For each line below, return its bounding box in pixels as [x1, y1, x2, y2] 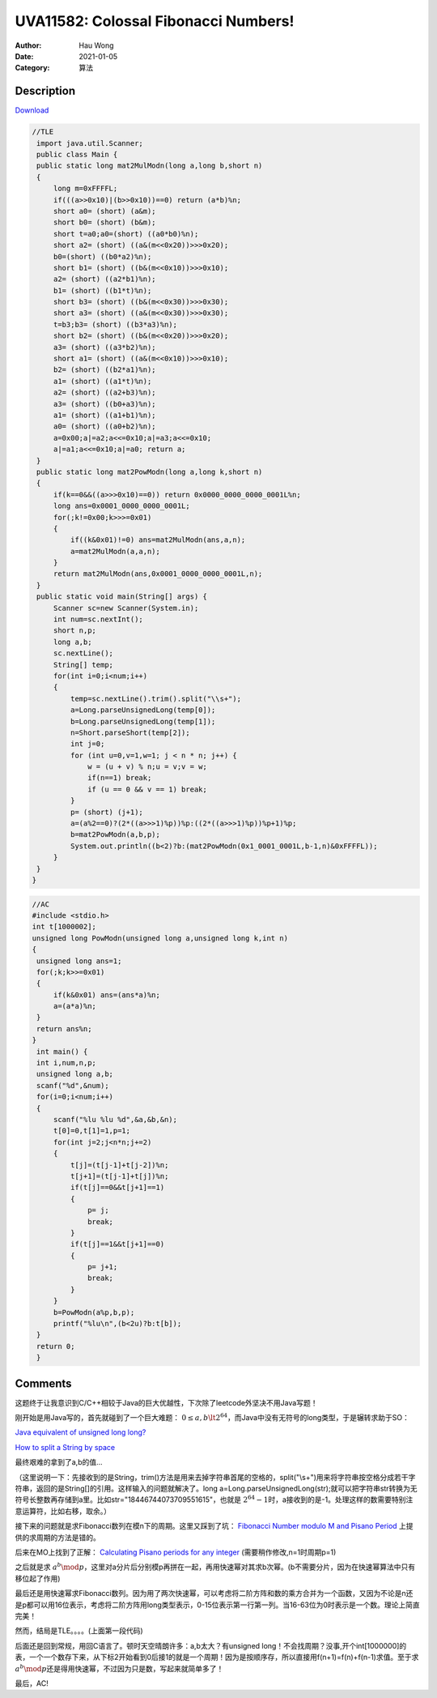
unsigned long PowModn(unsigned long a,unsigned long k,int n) [32, 933, 289, 943]
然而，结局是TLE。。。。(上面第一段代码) [15, 1626, 143, 1636]
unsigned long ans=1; [36, 956, 122, 966]
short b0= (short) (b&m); [53, 218, 157, 227]
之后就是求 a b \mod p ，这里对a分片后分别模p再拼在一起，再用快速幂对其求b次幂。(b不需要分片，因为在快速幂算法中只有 [15, 1561, 416, 1572]
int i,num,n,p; [36, 1058, 97, 1068]
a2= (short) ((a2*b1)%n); [53, 275, 157, 284]
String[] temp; [53, 660, 113, 669]
